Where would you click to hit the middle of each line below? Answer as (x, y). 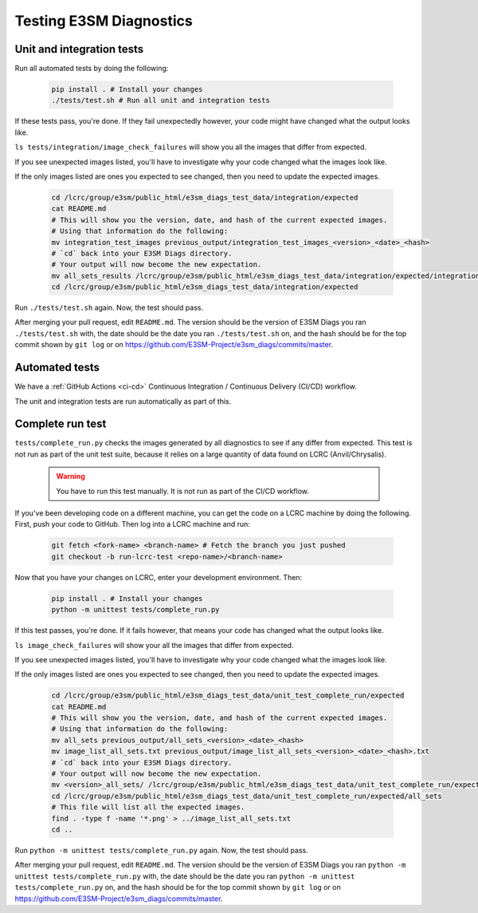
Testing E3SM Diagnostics (104, 21)
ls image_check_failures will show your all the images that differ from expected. (154, 645)
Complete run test (61, 424)
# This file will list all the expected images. (148, 807)
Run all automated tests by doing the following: (92, 69)
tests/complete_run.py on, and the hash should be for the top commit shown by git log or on (178, 887)
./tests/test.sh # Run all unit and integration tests (161, 101)
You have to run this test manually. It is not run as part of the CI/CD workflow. (183, 491)
